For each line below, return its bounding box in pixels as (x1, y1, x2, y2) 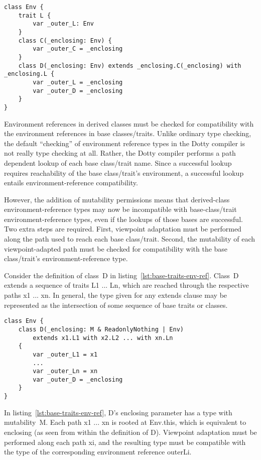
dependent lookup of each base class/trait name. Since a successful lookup (4, 157, 232, 168)
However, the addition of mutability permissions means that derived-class (4, 194, 230, 204)
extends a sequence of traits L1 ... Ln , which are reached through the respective (4, 280, 249, 290)
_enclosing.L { (4, 70, 55, 78)
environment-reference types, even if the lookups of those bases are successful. (4, 213, 243, 224)
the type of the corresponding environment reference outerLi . (4, 446, 192, 457)
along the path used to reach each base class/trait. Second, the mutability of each (4, 234, 255, 244)
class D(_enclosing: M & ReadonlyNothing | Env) (18, 325, 184, 333)
